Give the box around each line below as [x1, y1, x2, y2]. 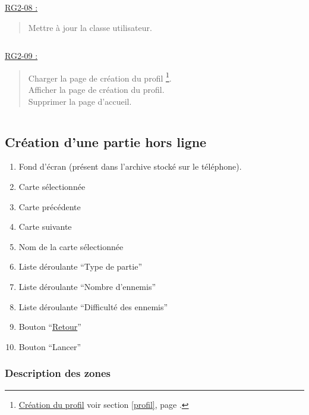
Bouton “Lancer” [18, 340, 81, 352]
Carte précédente [18, 200, 81, 213]
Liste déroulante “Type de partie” [18, 260, 143, 273]
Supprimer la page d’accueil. [28, 95, 132, 107]
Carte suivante [18, 220, 72, 233]
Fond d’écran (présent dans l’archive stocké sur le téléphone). [18, 160, 242, 173]
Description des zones [5, 366, 111, 380]
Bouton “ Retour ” [18, 320, 81, 333]
